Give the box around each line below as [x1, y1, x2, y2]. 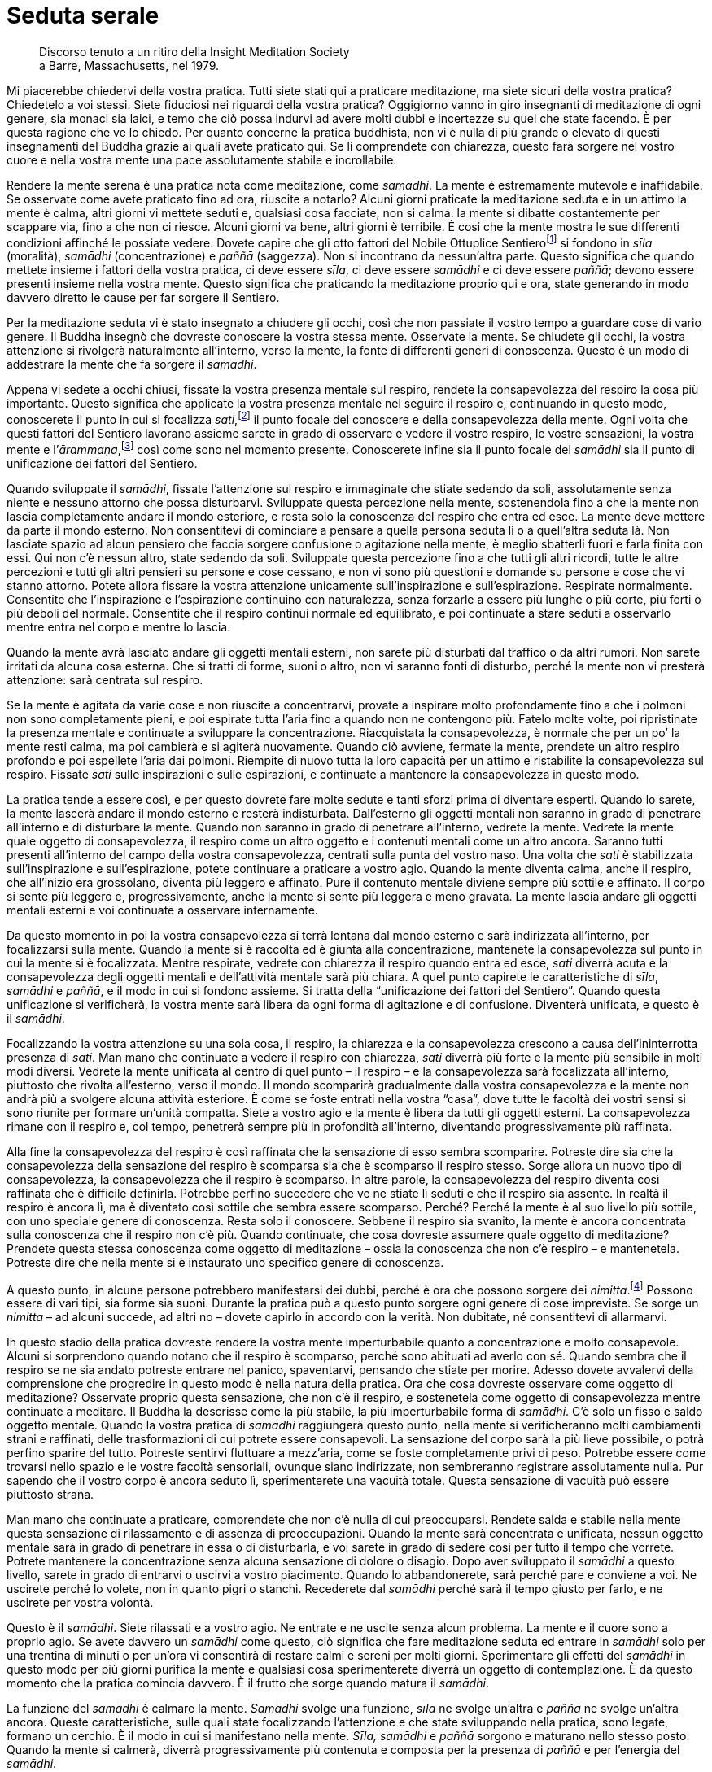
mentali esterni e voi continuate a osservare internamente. [7, 902, 318, 917]
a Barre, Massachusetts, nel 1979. [39, 58, 220, 72]
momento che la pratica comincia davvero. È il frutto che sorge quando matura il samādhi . [7, 1676, 489, 1691]
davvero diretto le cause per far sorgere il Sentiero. [7, 290, 280, 305]
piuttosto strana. [7, 1487, 94, 1502]
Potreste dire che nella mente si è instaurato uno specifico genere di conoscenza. [7, 1255, 444, 1269]
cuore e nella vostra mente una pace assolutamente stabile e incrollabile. [7, 152, 397, 167]
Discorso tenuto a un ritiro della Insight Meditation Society [39, 44, 350, 59]
